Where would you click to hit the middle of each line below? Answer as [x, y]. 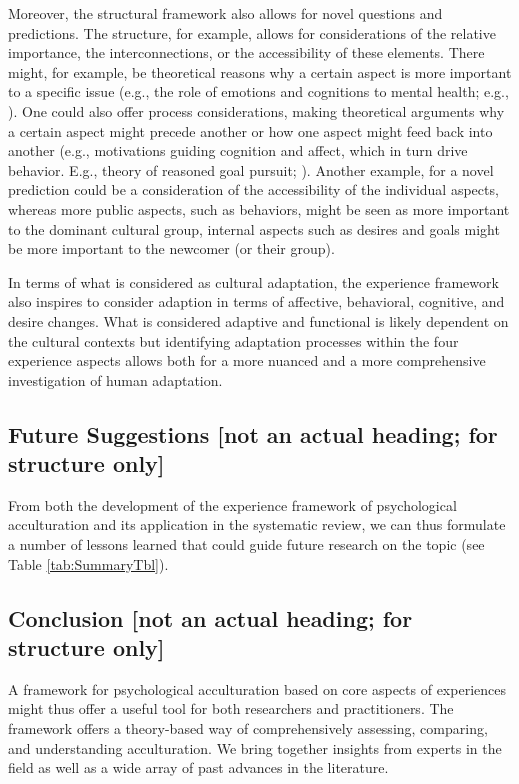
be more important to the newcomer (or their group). [171, 248]
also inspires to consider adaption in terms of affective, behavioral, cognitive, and [256, 301]
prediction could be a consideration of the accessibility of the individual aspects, [253, 189]
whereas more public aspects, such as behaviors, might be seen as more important [259, 208]
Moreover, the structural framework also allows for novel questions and [225, 13]
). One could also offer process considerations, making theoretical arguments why [256, 110]
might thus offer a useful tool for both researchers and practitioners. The [231, 708]
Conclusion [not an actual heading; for [210, 617]
